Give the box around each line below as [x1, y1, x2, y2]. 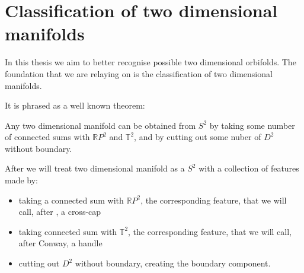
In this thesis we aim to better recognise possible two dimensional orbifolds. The [5, 56, 296, 68]
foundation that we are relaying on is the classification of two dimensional [5, 67, 273, 80]
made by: [5, 174, 38, 186]
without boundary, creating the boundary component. [75, 257, 271, 269]
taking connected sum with [18, 225, 117, 237]
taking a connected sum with [18, 193, 124, 206]
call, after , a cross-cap [18, 205, 101, 218]
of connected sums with [5, 131, 90, 143]
